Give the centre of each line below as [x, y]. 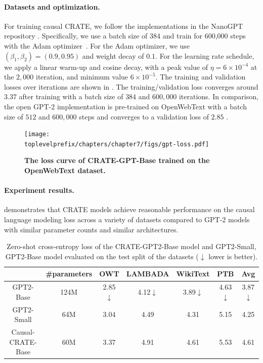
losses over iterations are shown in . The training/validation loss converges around [131, 86]
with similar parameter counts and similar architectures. [91, 229]
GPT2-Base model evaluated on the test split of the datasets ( [102, 256]
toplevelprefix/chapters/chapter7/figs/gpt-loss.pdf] [117, 144]
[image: [37, 134]
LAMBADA [148, 274]
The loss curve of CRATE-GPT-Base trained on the [117, 160]
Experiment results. [39, 190]
